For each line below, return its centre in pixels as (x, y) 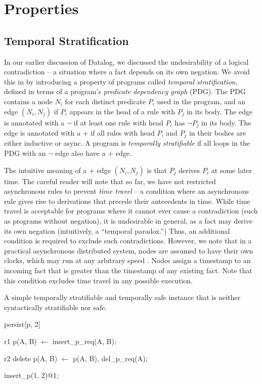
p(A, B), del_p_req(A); (110, 358)
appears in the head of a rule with (122, 111)
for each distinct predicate (105, 101)
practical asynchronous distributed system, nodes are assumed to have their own (129, 250)
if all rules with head (123, 133)
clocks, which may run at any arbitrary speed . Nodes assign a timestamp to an (127, 260)
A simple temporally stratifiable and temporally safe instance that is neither (122, 297)
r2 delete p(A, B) (31, 358)
